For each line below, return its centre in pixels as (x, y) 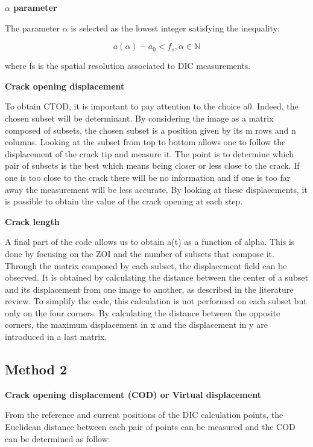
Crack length (32, 221)
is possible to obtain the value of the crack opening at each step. (124, 201)
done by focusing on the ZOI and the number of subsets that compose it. (140, 253)
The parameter (33, 28)
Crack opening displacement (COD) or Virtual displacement (133, 394)
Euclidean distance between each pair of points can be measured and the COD (150, 427)
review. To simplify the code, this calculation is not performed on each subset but (156, 301)
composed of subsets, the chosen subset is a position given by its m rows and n (150, 130)
